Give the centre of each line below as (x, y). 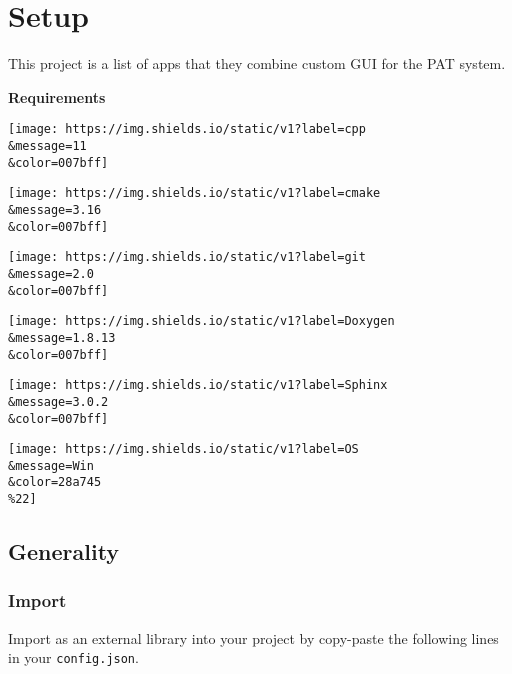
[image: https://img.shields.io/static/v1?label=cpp (187, 129)
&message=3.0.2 (58, 401)
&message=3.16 (55, 209)
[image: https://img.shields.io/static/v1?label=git (187, 257)
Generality (64, 551)
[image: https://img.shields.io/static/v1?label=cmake (194, 193)
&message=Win (51, 465)
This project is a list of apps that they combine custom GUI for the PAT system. (257, 63)
